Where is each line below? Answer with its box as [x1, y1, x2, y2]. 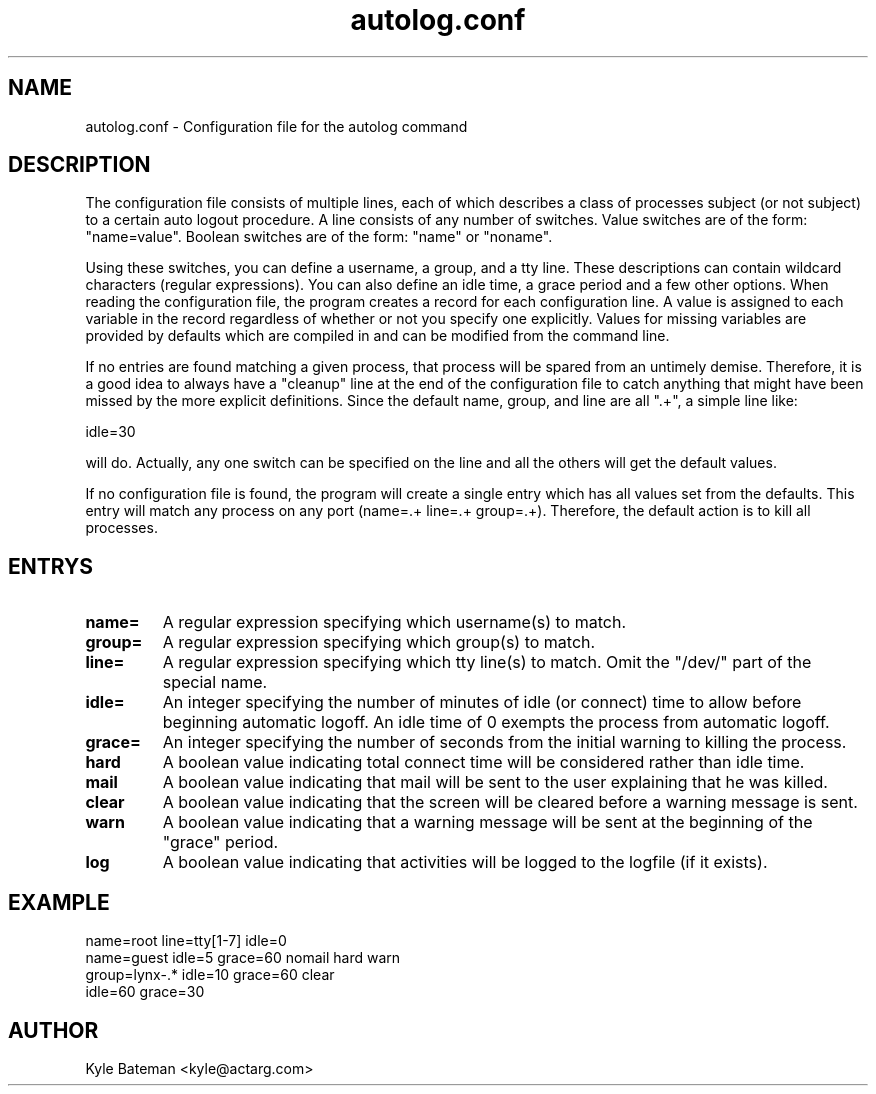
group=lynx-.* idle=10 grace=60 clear [85, 966, 335, 984]
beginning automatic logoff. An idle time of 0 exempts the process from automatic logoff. [162, 712, 830, 733]
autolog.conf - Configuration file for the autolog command [85, 117, 468, 135]
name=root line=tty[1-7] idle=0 [85, 932, 287, 950]
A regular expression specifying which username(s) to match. [162, 612, 626, 633]
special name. [162, 672, 268, 693]
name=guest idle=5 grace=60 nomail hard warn [85, 949, 401, 967]
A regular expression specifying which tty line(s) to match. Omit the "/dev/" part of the [162, 652, 812, 673]
